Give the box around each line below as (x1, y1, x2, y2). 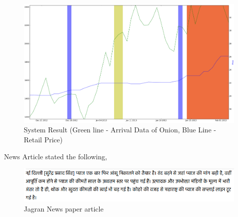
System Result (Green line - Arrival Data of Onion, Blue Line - (24, 124, 216, 135)
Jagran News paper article (24, 203, 104, 214)
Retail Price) (24, 134, 63, 144)
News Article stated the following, (4, 151, 107, 161)
